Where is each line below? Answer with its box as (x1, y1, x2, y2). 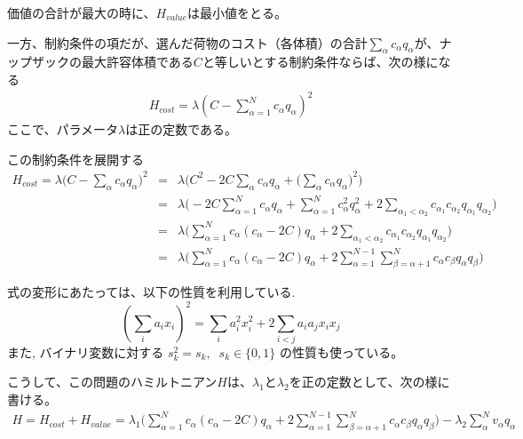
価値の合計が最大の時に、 (7, 4, 156, 21)
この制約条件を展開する (7, 149, 144, 168)
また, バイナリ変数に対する (7, 342, 164, 361)
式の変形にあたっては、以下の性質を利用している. (7, 283, 296, 301)
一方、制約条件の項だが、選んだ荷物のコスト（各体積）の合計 (7, 33, 368, 52)
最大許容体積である (81, 52, 194, 71)
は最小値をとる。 (187, 4, 288, 21)
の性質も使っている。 (280, 342, 404, 361)
